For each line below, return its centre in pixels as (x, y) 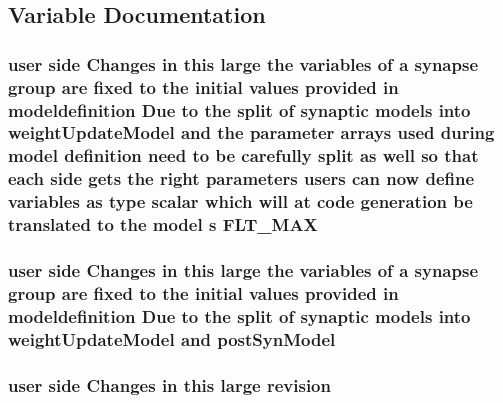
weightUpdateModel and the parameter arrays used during (251, 132)
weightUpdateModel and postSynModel (172, 338)
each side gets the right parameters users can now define (241, 178)
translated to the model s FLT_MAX (163, 224)
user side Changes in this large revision (169, 384)
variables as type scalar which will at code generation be (240, 201)
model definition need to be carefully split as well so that (243, 155)
